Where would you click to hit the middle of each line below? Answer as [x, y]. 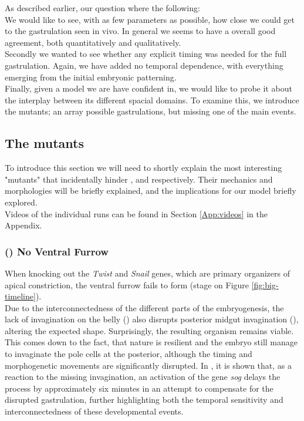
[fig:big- [265, 284]
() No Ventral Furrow [57, 251]
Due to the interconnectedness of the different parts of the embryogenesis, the [144, 307]
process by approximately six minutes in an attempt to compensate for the [139, 388]
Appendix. [23, 225]
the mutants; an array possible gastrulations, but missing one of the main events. [151, 111]
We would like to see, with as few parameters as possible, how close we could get [150, 19]
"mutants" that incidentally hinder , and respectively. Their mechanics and [139, 179]
